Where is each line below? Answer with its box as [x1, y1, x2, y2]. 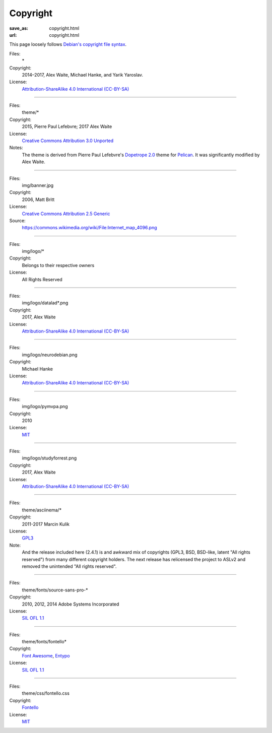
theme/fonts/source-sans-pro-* [22, 587, 88, 593]
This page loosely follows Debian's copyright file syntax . [9, 41, 127, 47]
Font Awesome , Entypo [22, 652, 70, 658]
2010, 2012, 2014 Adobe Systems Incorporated [22, 601, 119, 607]
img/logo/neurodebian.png [22, 352, 78, 358]
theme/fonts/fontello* [22, 639, 67, 645]
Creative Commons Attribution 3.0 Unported [22, 138, 114, 144]
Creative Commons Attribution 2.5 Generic [22, 211, 110, 217]
